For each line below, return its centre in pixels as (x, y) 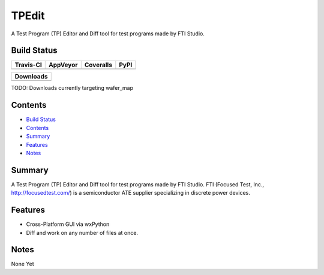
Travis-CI (28, 65)
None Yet (22, 264)
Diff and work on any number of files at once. (82, 232)
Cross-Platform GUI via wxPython (68, 224)
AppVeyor (63, 65)
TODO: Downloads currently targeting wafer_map (72, 88)
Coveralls (98, 65)
